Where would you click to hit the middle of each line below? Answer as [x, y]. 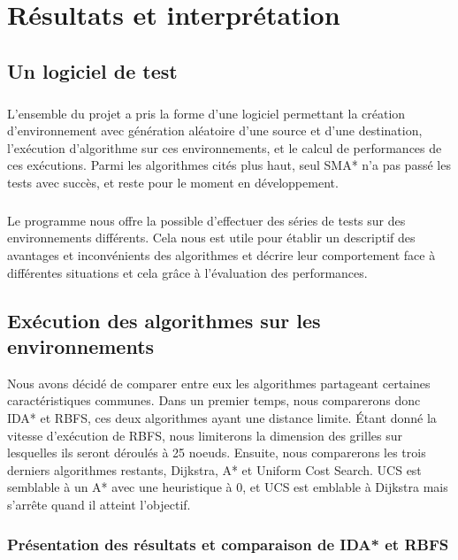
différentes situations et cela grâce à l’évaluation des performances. [187, 272]
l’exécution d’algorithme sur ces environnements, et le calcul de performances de [225, 147]
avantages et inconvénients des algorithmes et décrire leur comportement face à [221, 255]
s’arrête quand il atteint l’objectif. [99, 504]
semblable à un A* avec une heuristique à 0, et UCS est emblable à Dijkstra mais [228, 487]
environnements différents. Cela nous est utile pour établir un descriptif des [211, 238]
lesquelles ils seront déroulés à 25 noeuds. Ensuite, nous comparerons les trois [217, 453]
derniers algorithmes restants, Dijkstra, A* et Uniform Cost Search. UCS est [214, 469]
